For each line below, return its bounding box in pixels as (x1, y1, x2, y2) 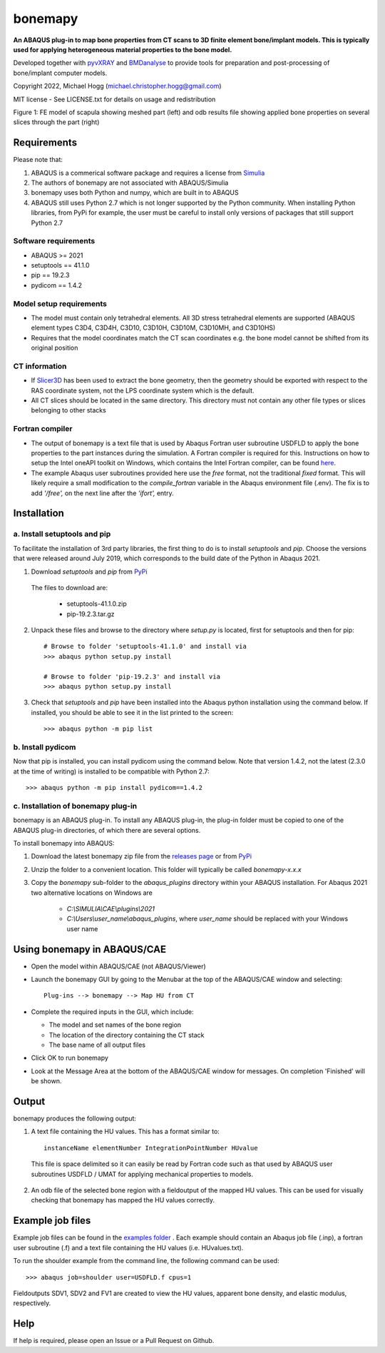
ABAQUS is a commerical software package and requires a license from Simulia (31, 168, 265, 177)
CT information (13, 361, 67, 371)
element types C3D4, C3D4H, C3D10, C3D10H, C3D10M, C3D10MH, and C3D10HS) (31, 323, 276, 332)
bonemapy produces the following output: (13, 1114, 137, 1123)
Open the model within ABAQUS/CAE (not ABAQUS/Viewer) (31, 962, 206, 971)
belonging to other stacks (31, 406, 106, 415)
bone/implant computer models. (13, 69, 108, 77)
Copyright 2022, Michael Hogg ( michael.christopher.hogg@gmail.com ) (13, 82, 222, 91)
